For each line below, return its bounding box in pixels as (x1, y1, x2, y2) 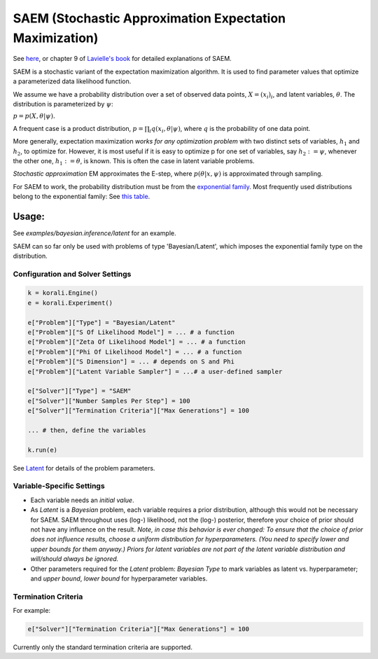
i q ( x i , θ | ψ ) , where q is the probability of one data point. (149, 124, 311, 134)
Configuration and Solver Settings (13, 269, 132, 279)
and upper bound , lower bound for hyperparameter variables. (30, 574, 208, 583)
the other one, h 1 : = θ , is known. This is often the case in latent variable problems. (13, 157, 255, 167)
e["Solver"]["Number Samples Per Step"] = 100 (27, 396, 190, 405)
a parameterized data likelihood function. (13, 77, 132, 85)
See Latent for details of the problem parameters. (13, 464, 155, 472)
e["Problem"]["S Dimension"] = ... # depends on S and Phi (27, 358, 234, 366)
